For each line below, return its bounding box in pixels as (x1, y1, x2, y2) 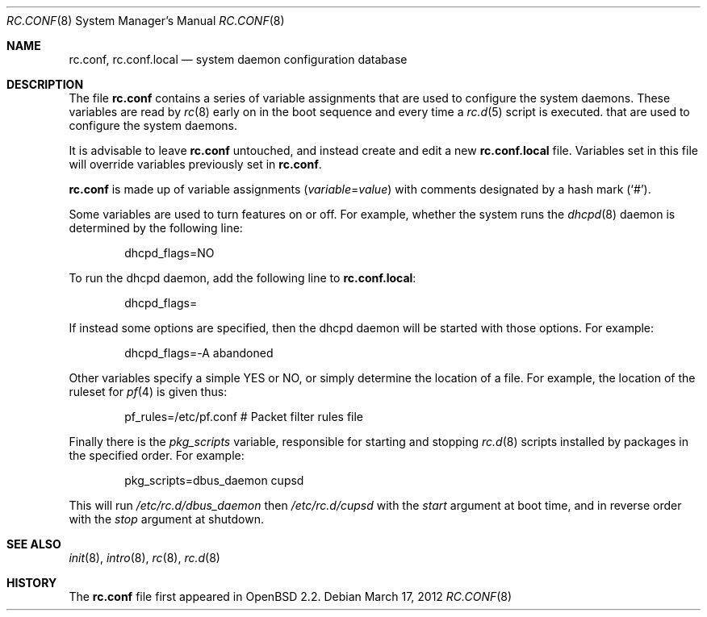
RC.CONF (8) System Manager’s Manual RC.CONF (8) (6, 14, 285, 27)
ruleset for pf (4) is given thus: (69, 385, 228, 398)
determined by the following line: (69, 221, 243, 235)
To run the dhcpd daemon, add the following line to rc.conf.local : (69, 271, 416, 285)
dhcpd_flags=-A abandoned (124, 346, 274, 360)
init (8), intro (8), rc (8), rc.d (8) (69, 551, 220, 565)
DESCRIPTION (6, 77, 84, 91)
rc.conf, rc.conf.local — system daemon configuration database (69, 52, 408, 66)
